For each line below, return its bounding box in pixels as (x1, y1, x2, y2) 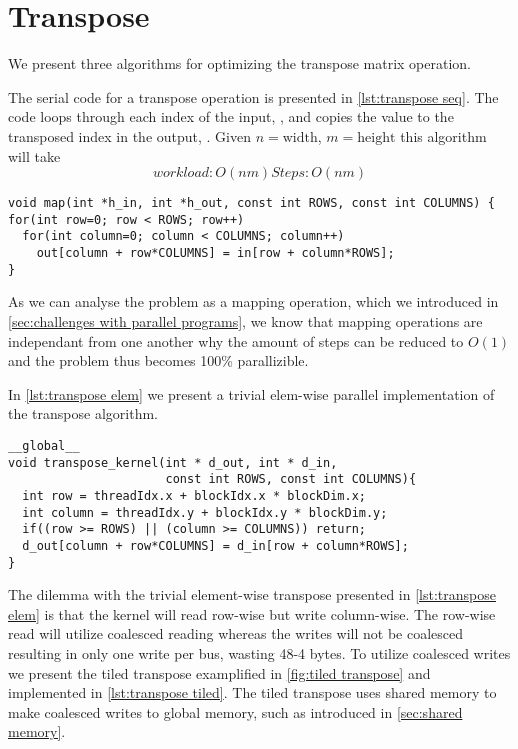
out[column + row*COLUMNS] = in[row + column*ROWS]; (36, 246, 395, 261)
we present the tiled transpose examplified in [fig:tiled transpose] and (8, 662, 431, 683)
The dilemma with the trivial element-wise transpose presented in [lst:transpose (8, 584, 496, 605)
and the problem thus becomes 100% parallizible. (8, 350, 309, 371)
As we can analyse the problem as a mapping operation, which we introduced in (8, 291, 499, 312)
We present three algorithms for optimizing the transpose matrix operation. (8, 53, 471, 74)
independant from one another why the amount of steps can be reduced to (8, 330, 464, 351)
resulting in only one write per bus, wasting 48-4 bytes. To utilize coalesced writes (8, 642, 511, 663)
